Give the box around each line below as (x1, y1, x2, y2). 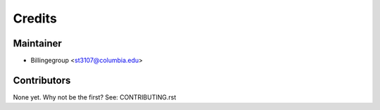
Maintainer (13, 37, 63, 49)
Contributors (13, 74, 71, 86)
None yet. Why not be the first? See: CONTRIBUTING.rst (13, 92, 177, 102)
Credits (13, 11, 58, 26)
